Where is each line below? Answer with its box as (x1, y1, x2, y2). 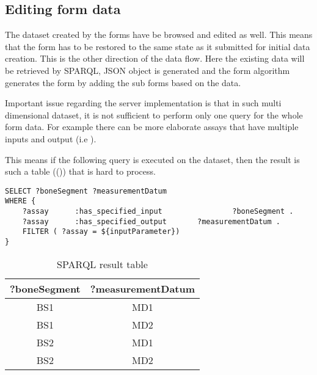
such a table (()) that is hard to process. (5, 165, 156, 178)
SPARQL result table (57, 257, 148, 271)
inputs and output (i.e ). (5, 132, 97, 145)
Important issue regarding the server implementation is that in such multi (5, 96, 282, 109)
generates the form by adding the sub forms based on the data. (5, 76, 241, 89)
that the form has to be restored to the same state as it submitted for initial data (5, 40, 310, 53)
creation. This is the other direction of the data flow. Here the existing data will (5, 52, 305, 65)
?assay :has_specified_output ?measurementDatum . (22, 217, 281, 226)
